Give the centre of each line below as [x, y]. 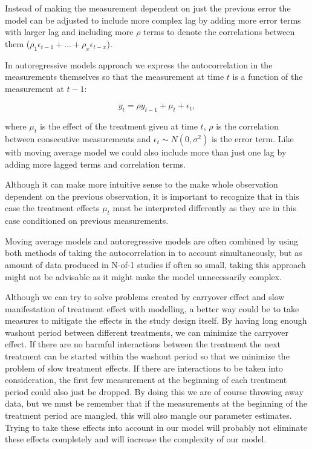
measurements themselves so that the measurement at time [115, 77]
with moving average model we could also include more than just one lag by [146, 152]
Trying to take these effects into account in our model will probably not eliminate [156, 427]
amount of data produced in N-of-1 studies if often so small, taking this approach [155, 264]
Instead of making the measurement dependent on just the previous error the [148, 8]
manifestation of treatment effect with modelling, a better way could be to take [152, 308]
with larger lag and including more [69, 32]
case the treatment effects [52, 208]
